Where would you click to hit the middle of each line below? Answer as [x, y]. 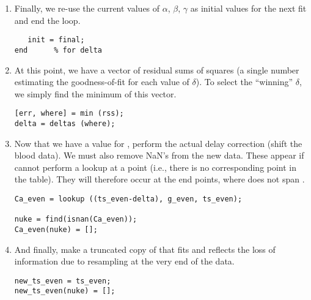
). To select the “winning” [244, 82]
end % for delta [58, 50]
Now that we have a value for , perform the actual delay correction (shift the [158, 143]
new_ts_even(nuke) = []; [65, 291]
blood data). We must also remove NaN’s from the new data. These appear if [159, 155]
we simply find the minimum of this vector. [95, 93]
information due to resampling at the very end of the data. [124, 261]
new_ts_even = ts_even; [63, 281]
